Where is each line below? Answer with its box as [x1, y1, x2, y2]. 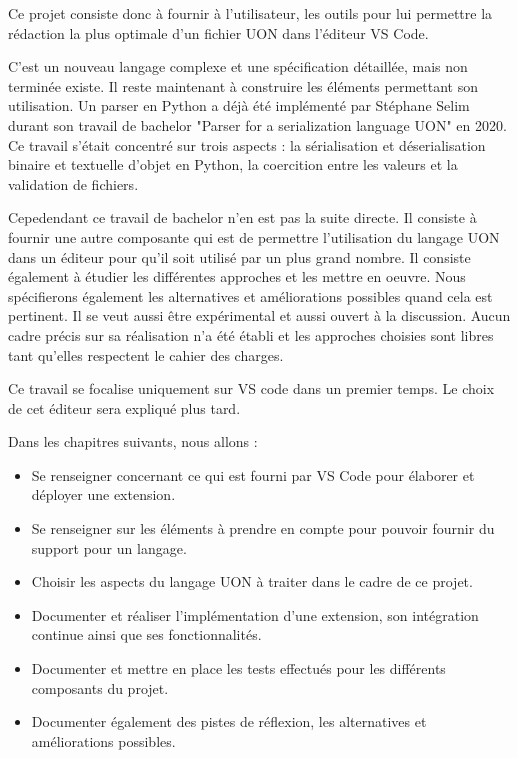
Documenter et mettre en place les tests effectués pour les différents [31, 658, 446, 679]
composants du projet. [31, 677, 169, 698]
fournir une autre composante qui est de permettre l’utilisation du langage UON [8, 226, 500, 247]
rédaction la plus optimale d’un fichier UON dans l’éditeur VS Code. [8, 22, 429, 43]
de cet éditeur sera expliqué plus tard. [8, 397, 241, 418]
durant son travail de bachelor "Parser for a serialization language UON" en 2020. [8, 114, 507, 135]
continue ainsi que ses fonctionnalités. [31, 624, 262, 645]
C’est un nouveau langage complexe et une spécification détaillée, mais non [8, 56, 468, 77]
